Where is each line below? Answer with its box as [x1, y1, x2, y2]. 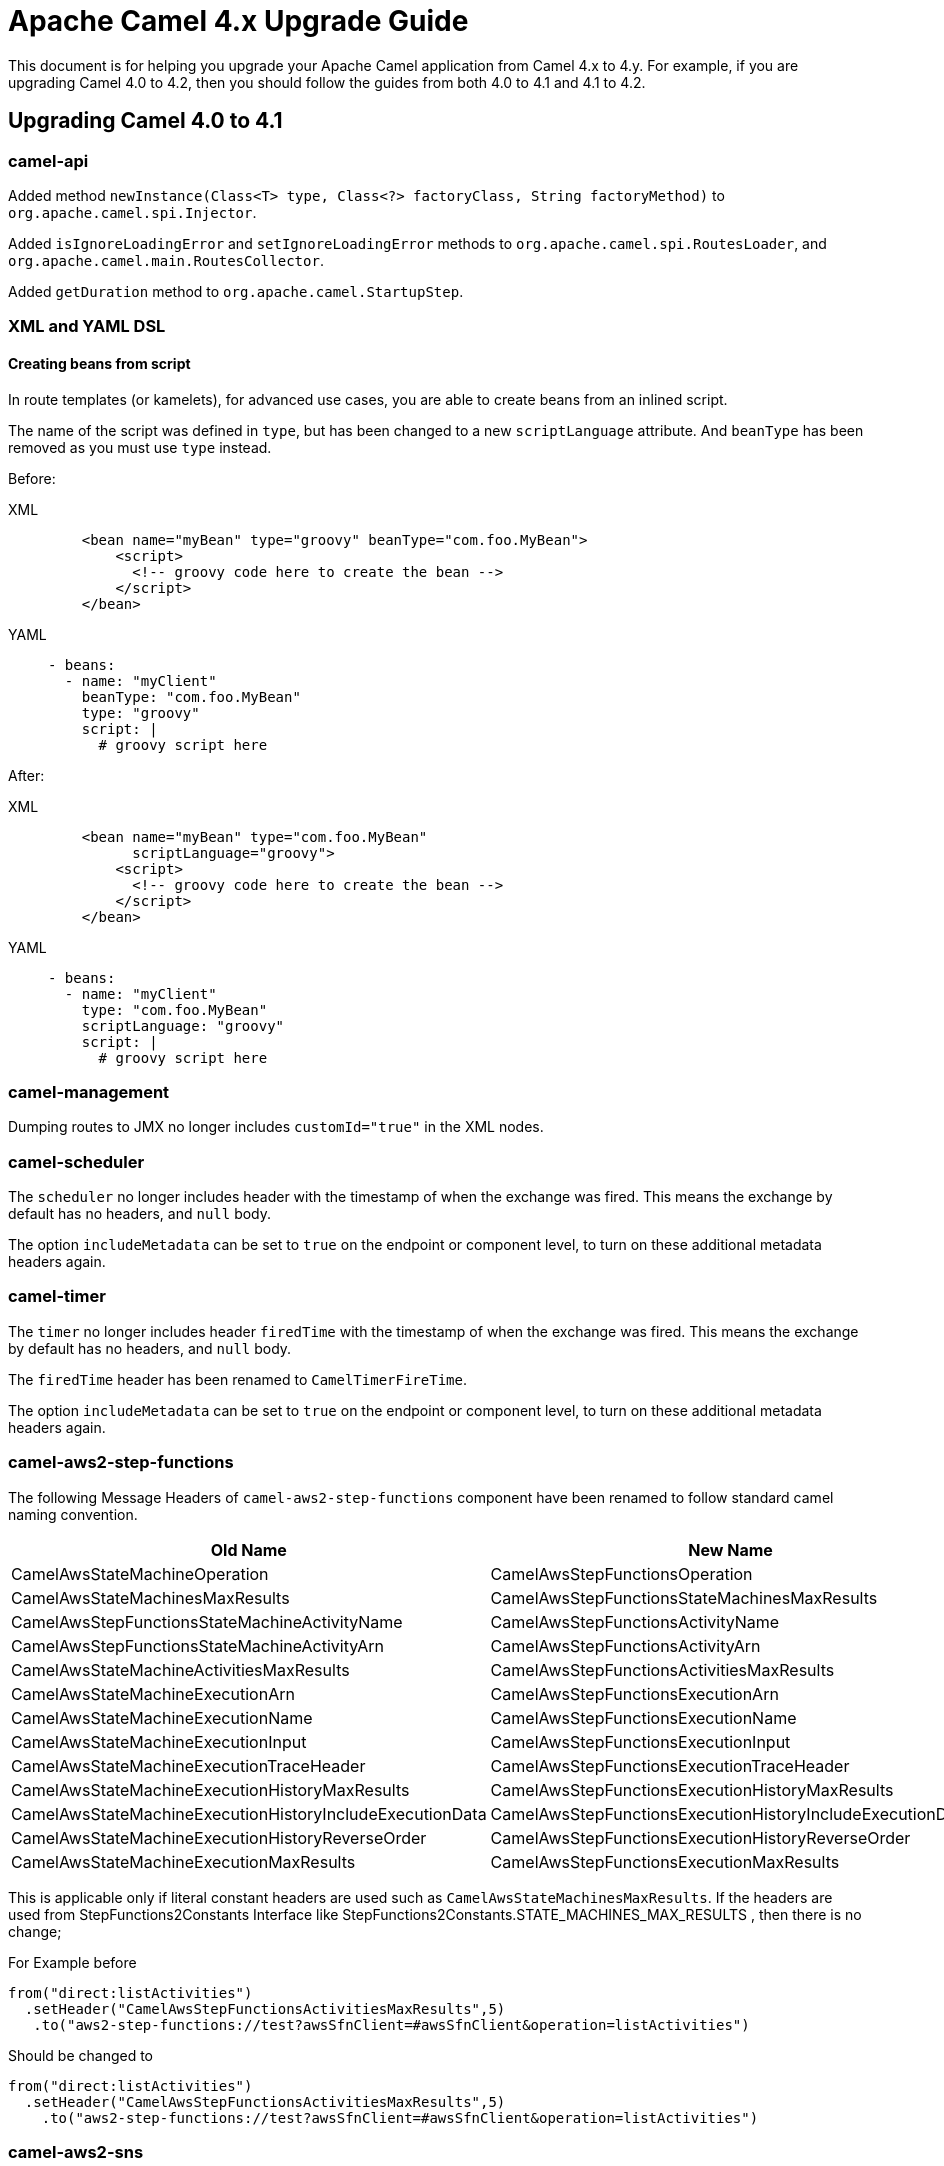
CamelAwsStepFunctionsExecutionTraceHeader [490, 1755, 850, 1776]
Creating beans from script [8, 354, 191, 372]
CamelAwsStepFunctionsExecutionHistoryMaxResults [490, 1779, 894, 1800]
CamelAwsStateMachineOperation [11, 1563, 269, 1584]
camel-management [8, 1081, 170, 1102]
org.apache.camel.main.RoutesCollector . [8, 251, 324, 269]
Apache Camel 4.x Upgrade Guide [8, 4, 469, 38]
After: [8, 766, 45, 784]
